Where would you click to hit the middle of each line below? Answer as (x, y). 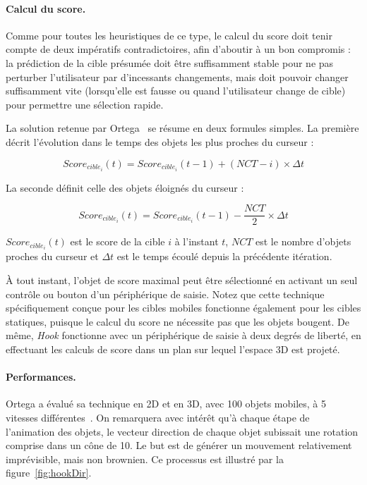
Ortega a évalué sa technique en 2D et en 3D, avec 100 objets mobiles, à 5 (166, 404)
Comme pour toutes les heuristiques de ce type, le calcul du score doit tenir (169, 35)
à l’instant (197, 241)
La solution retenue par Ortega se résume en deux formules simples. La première (182, 128)
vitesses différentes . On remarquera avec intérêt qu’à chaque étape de (158, 417)
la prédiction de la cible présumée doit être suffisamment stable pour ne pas (170, 62)
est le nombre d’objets (303, 241)
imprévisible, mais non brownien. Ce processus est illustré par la (145, 459)
